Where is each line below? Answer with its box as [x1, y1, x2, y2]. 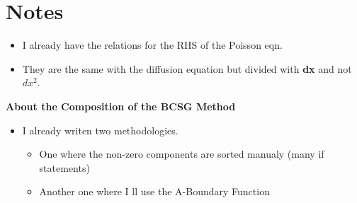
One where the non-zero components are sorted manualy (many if [39, 146, 324, 161]
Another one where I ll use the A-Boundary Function [39, 184, 270, 199]
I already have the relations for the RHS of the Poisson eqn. [22, 37, 283, 52]
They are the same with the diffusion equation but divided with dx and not [22, 61, 352, 76]
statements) [39, 160, 90, 175]
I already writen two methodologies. [22, 122, 178, 137]
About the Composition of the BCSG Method [6, 98, 236, 113]
